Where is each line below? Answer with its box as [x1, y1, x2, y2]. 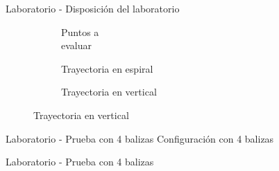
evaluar [61, 38, 92, 53]
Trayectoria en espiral [61, 61, 153, 75]
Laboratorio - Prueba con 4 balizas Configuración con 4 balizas [6, 131, 274, 145]
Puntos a [61, 24, 99, 39]
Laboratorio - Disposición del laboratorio [6, 1, 180, 15]
